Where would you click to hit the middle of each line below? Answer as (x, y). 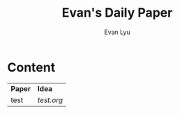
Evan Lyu (117, 32)
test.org (50, 100)
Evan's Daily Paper (117, 13)
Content (31, 67)
